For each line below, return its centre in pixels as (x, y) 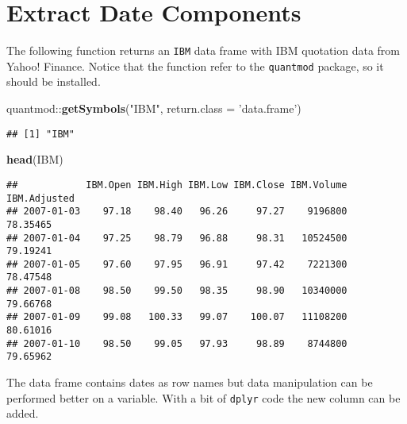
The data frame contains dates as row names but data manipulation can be (190, 382)
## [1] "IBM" (40, 134)
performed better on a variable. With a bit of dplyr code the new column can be (203, 397)
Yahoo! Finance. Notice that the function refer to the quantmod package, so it (195, 66)
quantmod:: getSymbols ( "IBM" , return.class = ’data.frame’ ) (154, 108)
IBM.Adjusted (40, 198)
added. (23, 413)
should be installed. (54, 81)
